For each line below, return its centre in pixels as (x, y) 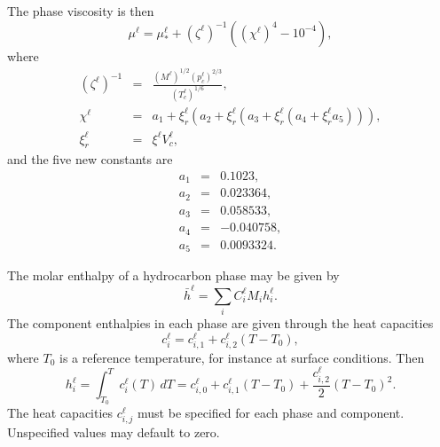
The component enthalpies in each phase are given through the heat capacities (220, 322)
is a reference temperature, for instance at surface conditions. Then (242, 357)
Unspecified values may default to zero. (114, 432)
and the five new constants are (90, 159)
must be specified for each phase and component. (271, 413)
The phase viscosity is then (81, 11)
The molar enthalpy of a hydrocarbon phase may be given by (173, 275)
